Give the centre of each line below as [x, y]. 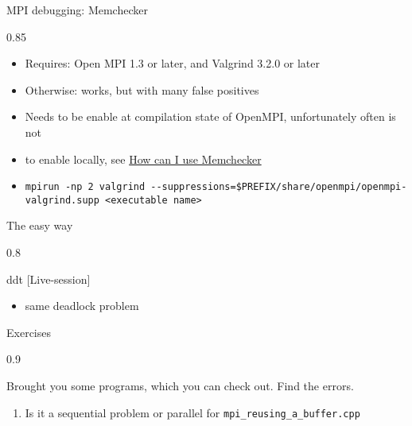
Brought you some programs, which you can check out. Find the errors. [180, 386]
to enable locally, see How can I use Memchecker [143, 159]
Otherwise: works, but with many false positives [142, 89]
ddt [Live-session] [49, 279]
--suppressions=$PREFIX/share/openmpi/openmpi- [279, 187]
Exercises [29, 332]
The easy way [40, 225]
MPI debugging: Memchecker [77, 10]
